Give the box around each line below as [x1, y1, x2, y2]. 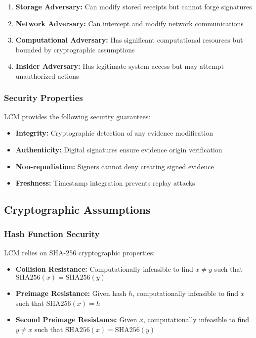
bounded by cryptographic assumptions [15, 44, 135, 54]
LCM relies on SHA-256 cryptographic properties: [4, 247, 155, 257]
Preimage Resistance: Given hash [15, 288, 127, 298]
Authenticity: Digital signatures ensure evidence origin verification [15, 144, 222, 154]
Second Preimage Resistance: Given [15, 314, 137, 325]
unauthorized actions [15, 70, 79, 81]
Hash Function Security [4, 228, 100, 240]
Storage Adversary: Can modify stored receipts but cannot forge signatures [15, 1, 252, 11]
